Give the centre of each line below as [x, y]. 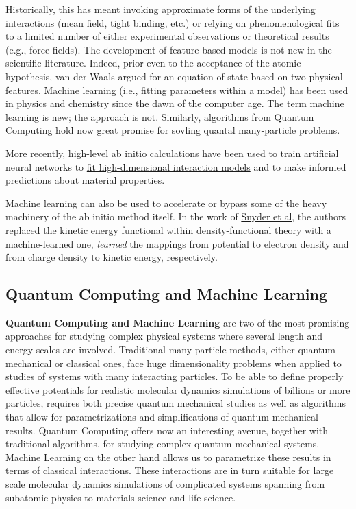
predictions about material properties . [85, 180]
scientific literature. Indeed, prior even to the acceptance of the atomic [153, 63]
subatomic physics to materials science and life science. [121, 497]
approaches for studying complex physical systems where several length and [164, 336]
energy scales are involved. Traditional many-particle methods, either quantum [170, 350]
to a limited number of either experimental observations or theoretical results [167, 36]
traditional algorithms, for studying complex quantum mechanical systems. [163, 443]
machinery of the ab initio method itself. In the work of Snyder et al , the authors [176, 216]
